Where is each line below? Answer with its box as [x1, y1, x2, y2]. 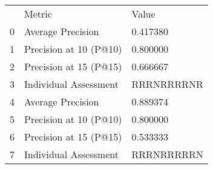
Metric [24, 7, 52, 21]
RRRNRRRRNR [131, 77, 203, 91]
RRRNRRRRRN [131, 147, 203, 161]
